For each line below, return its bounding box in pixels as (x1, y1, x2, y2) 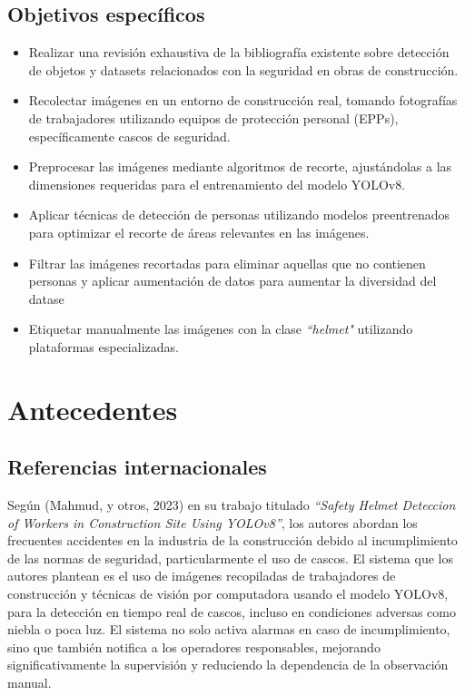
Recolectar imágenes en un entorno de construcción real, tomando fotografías (28, 91, 458, 110)
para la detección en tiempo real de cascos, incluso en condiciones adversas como (7, 602, 457, 621)
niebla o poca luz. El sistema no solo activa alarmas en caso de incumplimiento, (7, 620, 450, 639)
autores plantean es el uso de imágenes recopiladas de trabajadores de (7, 566, 396, 585)
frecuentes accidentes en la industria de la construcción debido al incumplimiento (7, 531, 458, 550)
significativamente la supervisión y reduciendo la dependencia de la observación (7, 655, 449, 674)
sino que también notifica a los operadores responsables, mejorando (7, 637, 381, 656)
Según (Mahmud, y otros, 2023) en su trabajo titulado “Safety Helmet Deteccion (7, 495, 456, 514)
